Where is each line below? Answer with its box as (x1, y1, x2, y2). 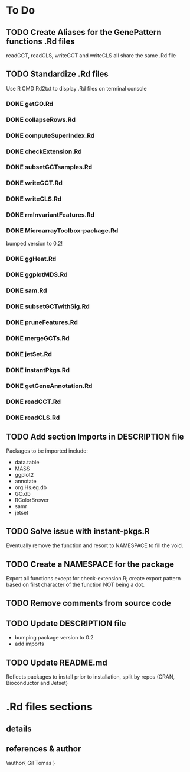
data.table (14, 459, 40, 466)
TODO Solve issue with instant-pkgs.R (6, 526, 150, 536)
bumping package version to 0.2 (14, 634, 94, 641)
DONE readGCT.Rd (6, 398, 61, 406)
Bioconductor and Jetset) (6, 680, 68, 687)
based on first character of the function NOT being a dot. (6, 581, 145, 589)
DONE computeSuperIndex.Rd (6, 131, 95, 140)
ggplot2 (14, 471, 34, 479)
